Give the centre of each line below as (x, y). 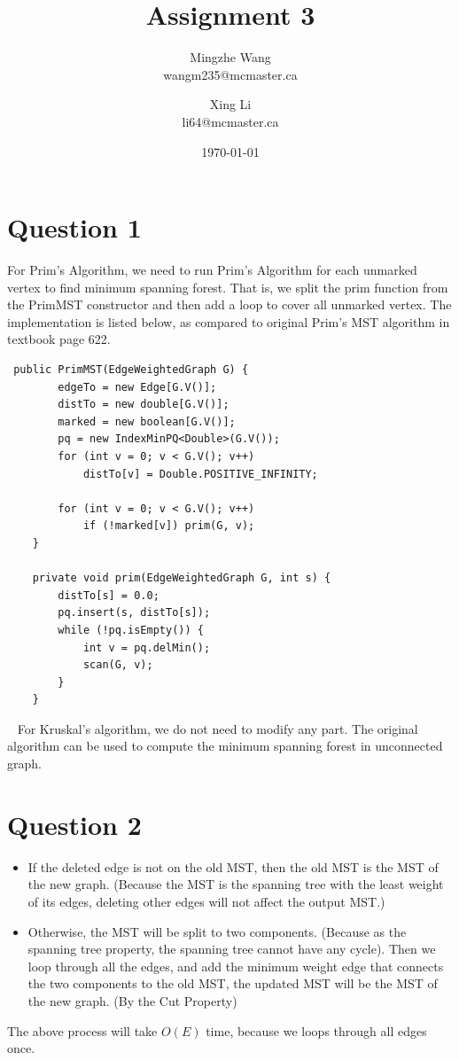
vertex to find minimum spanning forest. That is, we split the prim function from (228, 287)
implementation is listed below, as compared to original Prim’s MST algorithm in (229, 321)
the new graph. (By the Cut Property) (132, 1000)
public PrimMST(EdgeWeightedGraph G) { (131, 370)
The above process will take (82, 1030)
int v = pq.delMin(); (147, 647)
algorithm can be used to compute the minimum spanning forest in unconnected (225, 746)
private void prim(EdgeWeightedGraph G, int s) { (182, 578)
